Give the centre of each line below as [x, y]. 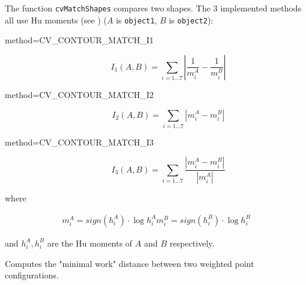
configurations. [32, 275]
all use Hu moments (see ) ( [56, 20]
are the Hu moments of [90, 243]
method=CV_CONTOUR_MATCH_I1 [79, 40]
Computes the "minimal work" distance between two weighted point [130, 263]
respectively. [192, 243]
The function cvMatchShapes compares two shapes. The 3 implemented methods [153, 8]
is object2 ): [191, 20]
